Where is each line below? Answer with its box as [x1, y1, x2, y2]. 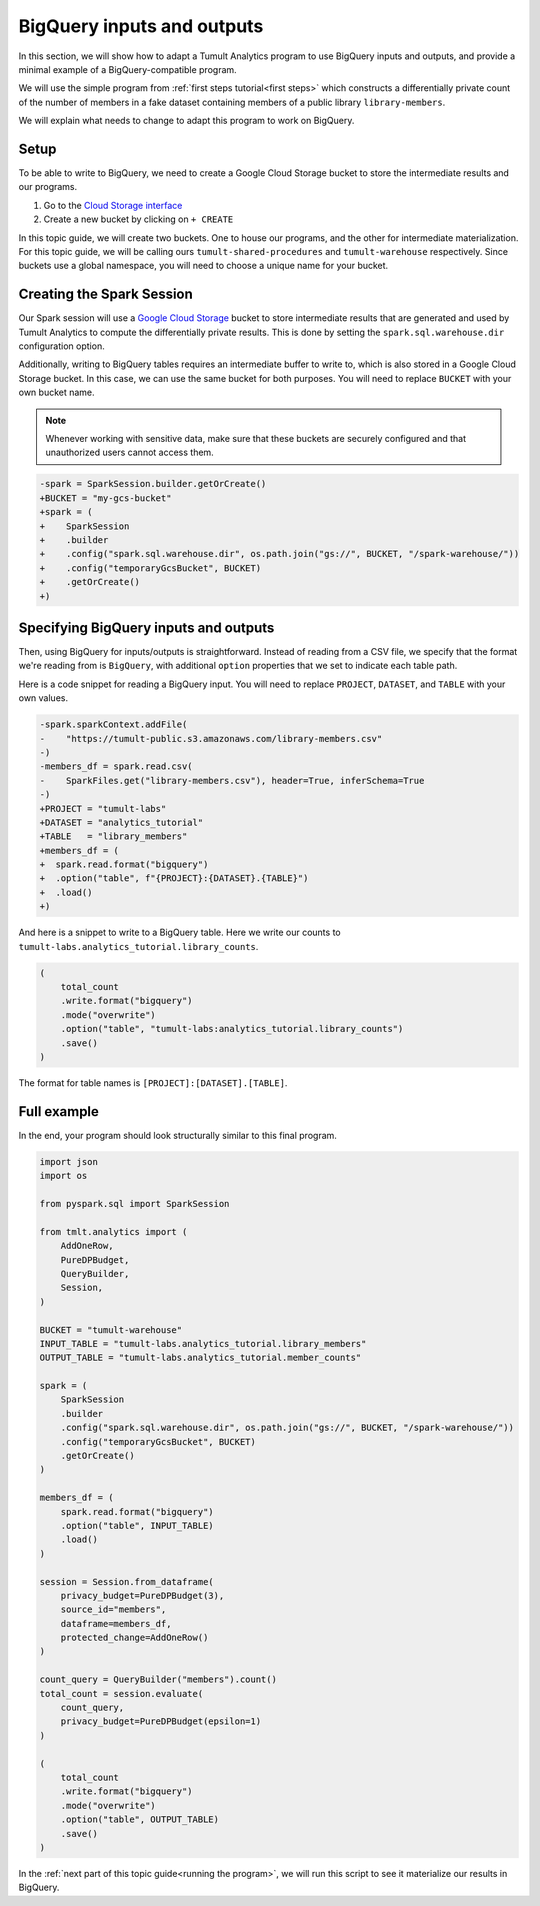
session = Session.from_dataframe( [39, 1576, 214, 1587]
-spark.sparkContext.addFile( [39, 719, 188, 730]
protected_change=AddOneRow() [60, 1632, 209, 1644]
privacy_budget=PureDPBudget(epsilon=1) [60, 1716, 262, 1727]
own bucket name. [18, 386, 95, 399]
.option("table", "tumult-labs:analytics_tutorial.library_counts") [60, 1023, 404, 1035]
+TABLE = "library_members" [39, 831, 188, 842]
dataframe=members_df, [60, 1618, 172, 1629]
